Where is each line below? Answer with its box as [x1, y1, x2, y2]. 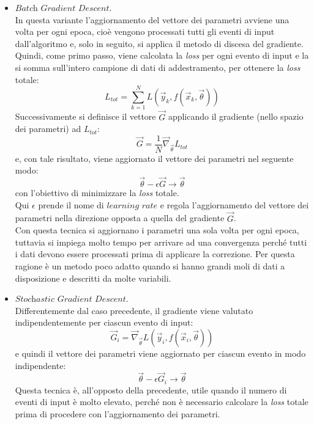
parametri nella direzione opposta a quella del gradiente [15, 211, 225, 224]
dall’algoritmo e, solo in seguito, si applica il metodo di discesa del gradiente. [15, 37, 304, 49]
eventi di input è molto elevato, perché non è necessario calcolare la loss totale [15, 395, 308, 408]
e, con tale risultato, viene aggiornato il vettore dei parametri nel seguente [15, 152, 294, 164]
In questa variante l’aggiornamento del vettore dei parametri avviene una [15, 13, 290, 26]
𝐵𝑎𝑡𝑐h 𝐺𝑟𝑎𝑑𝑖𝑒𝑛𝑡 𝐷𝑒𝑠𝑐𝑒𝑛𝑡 [15, 4, 110, 13]
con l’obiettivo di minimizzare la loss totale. [15, 186, 179, 199]
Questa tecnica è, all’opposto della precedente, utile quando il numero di [15, 383, 287, 396]
